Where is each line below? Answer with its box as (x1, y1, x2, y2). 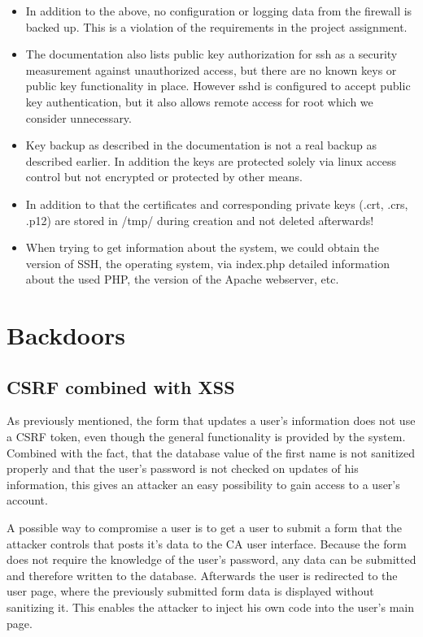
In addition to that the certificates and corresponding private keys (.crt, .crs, (25, 195, 408, 212)
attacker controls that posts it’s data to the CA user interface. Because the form (7, 535, 407, 552)
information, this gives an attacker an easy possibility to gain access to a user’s (7, 475, 400, 492)
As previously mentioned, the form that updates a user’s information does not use (7, 412, 416, 429)
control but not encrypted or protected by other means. (25, 168, 303, 185)
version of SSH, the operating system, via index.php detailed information (25, 254, 390, 271)
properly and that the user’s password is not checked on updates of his (7, 460, 359, 477)
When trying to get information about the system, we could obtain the (25, 239, 380, 256)
